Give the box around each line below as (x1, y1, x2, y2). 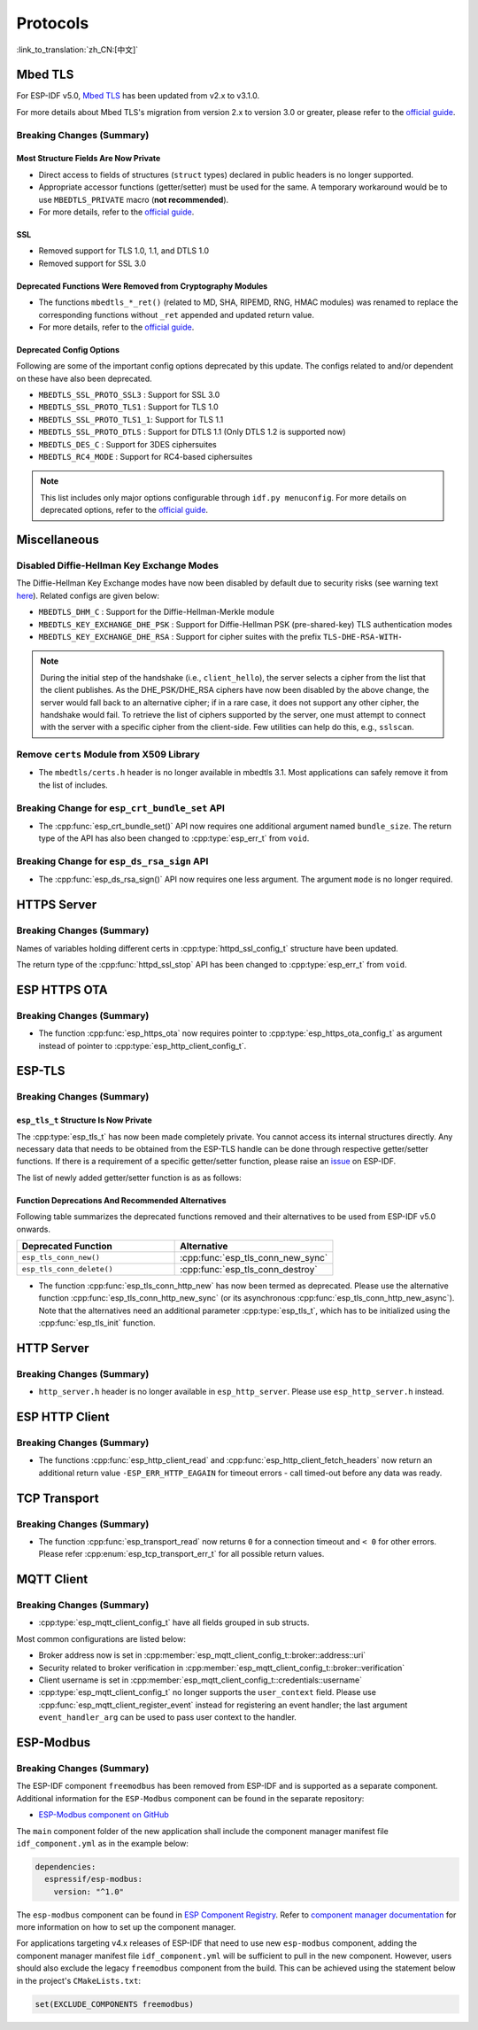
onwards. (16, 1224, 51, 1234)
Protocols (16, 13, 89, 33)
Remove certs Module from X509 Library (16, 749, 201, 761)
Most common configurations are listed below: (16, 1633, 186, 1644)
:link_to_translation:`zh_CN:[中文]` (16, 44, 139, 55)
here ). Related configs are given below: (16, 590, 159, 601)
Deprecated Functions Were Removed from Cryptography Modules (16, 280, 268, 292)
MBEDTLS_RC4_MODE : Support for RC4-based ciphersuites (38, 452, 253, 463)
